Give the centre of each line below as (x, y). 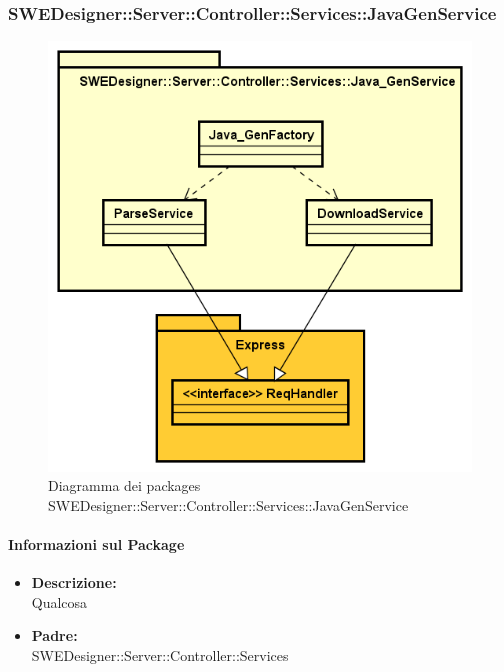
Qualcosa (59, 601)
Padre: (54, 635)
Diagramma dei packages (124, 485)
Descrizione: (74, 582)
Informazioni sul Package (96, 543)
